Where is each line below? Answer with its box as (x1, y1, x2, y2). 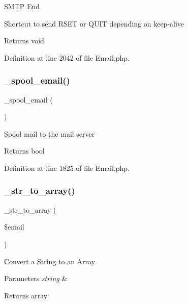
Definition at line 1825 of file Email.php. (4, 162, 130, 173)
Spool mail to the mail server (4, 128, 95, 139)
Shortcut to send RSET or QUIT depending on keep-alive (4, 18, 184, 29)
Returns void (4, 35, 44, 46)
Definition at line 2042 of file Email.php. (4, 52, 130, 63)
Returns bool (4, 145, 45, 156)
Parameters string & (4, 273, 68, 284)
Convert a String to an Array (4, 256, 96, 266)
